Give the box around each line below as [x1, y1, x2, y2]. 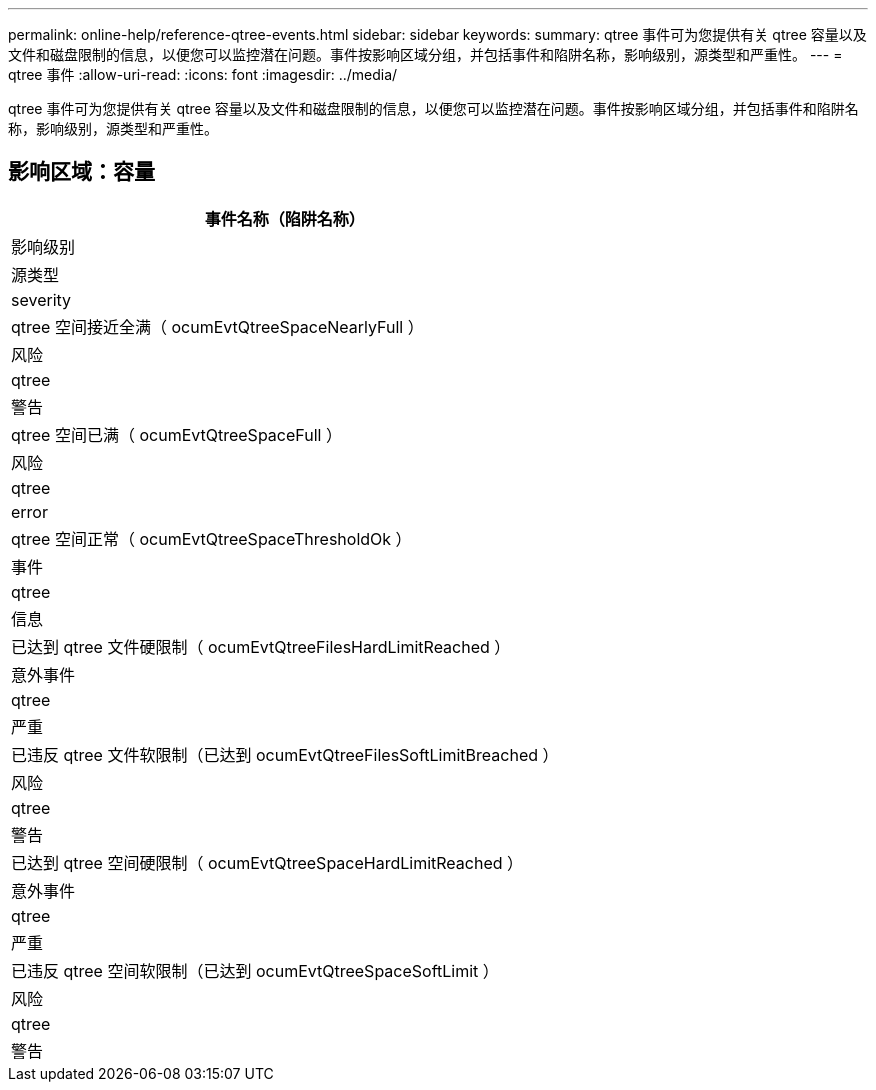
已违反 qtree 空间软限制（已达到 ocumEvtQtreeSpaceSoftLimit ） [11, 960, 499, 981]
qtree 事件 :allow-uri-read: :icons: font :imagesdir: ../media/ [8, 66, 398, 83]
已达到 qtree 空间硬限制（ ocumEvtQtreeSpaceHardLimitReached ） [11, 852, 524, 873]
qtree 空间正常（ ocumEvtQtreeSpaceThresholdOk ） [11, 528, 412, 549]
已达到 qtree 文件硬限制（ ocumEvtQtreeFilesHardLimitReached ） [11, 636, 511, 657]
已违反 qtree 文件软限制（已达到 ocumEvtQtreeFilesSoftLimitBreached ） [11, 744, 559, 765]
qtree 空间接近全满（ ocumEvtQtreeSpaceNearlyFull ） [11, 316, 424, 337]
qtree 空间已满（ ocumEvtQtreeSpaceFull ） [11, 424, 342, 445]
